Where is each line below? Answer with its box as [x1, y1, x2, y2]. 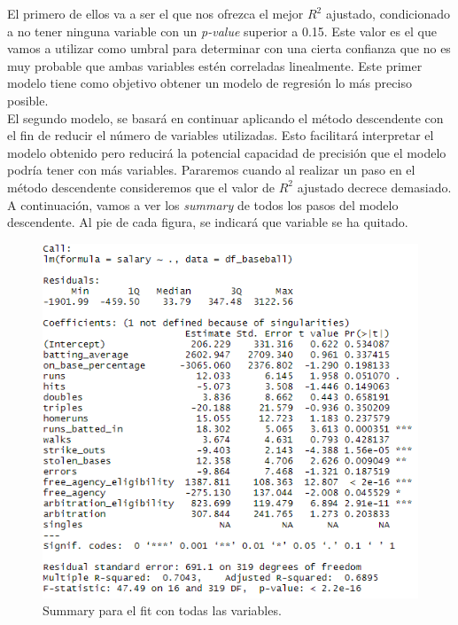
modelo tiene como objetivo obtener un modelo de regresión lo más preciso [7, 74, 412, 92]
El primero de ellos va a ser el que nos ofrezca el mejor [7, 4, 304, 22]
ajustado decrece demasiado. [297, 177, 452, 196]
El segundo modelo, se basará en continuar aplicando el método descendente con [7, 108, 444, 127]
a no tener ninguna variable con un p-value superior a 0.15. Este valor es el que [7, 21, 437, 40]
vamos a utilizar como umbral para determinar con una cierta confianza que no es [7, 39, 451, 58]
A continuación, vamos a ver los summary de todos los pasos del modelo [7, 195, 399, 214]
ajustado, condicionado [325, 4, 450, 22]
